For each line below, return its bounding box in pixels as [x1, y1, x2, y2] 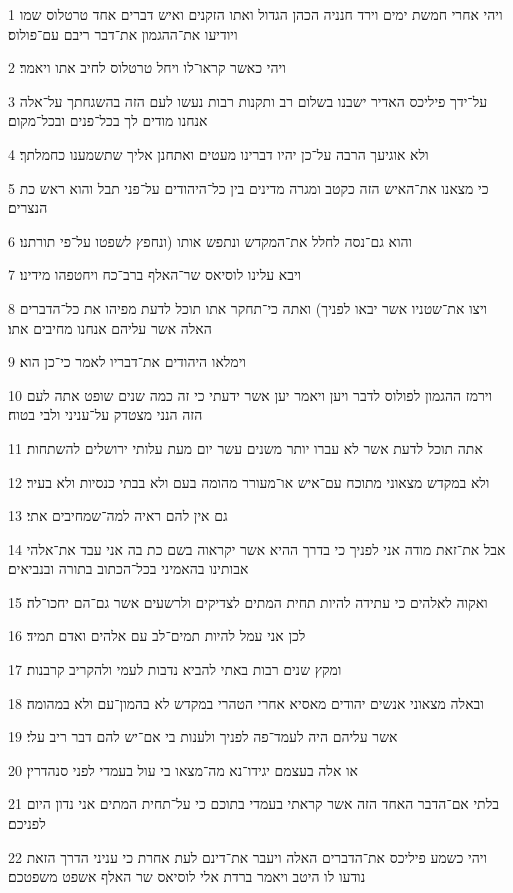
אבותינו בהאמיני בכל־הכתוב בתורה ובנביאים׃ [8, 558, 249, 579]
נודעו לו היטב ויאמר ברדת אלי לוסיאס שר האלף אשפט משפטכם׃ [8, 866, 366, 887]
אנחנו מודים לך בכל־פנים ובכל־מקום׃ [8, 110, 208, 131]
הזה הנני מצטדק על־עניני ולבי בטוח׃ [8, 404, 203, 425]
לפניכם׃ [8, 813, 46, 834]
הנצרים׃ [8, 197, 48, 218]
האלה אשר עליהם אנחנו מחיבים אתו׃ [8, 317, 212, 338]
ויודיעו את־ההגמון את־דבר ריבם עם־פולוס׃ [8, 23, 238, 44]
